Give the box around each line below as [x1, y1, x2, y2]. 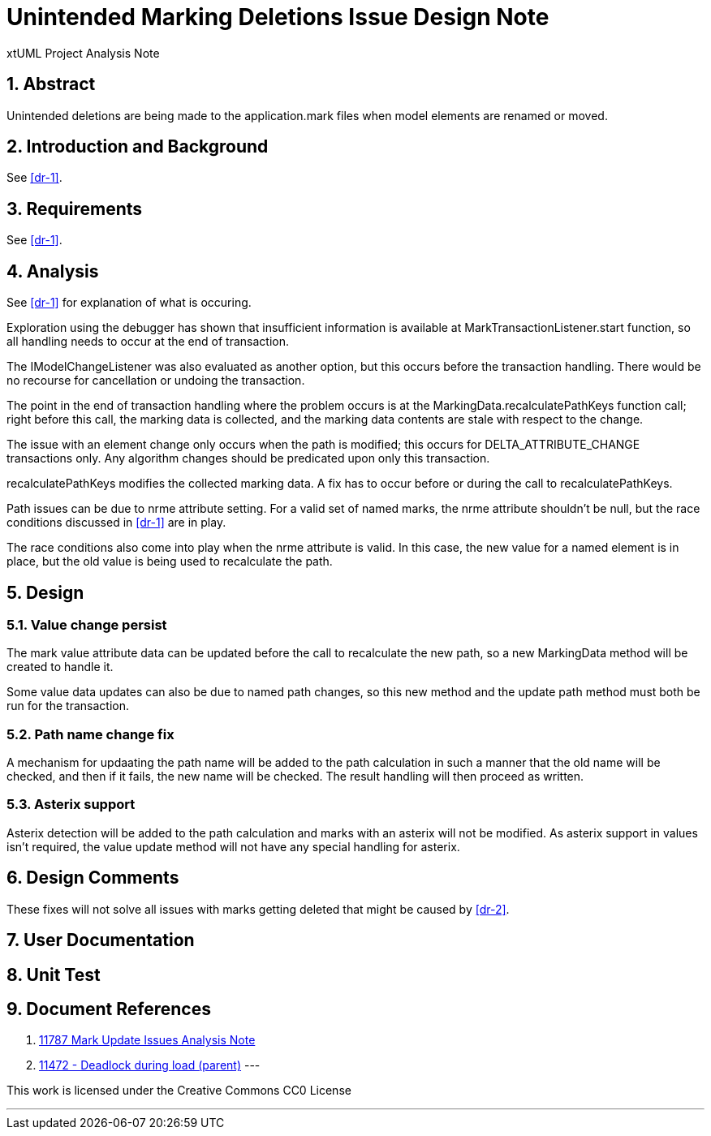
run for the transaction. [6, 699, 129, 713]
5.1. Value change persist [6, 616, 167, 633]
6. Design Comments [6, 867, 179, 889]
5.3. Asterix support [6, 796, 136, 813]
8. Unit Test [6, 964, 101, 985]
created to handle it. [6, 660, 114, 674]
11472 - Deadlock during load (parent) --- [39, 1058, 261, 1073]
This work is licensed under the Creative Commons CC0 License [6, 1083, 351, 1098]
